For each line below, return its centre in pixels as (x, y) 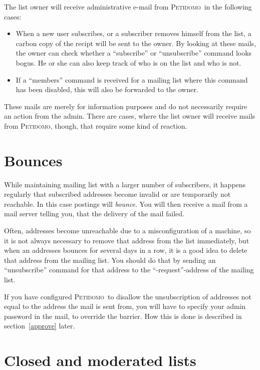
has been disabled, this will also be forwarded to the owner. (107, 89)
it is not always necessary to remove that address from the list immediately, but (127, 240)
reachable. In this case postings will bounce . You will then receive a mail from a (126, 204)
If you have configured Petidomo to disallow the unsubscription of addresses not (128, 296)
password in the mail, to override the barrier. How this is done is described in (123, 316)
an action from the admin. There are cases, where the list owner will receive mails (130, 116)
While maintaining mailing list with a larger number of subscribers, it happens (125, 184)
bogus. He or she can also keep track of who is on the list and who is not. (128, 62)
